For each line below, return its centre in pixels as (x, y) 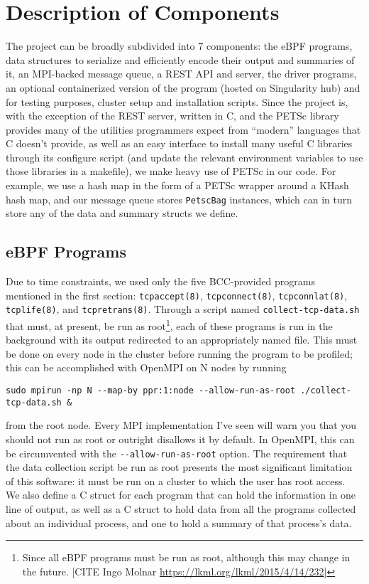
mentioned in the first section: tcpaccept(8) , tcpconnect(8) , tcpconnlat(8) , (177, 295)
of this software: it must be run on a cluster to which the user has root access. (176, 481)
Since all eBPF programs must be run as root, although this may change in (186, 557)
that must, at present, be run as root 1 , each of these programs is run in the (169, 325)
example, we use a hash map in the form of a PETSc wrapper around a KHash (177, 185)
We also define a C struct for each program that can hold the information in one (181, 495)
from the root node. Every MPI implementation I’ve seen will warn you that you (181, 425)
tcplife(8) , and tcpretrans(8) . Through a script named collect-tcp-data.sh (183, 309)
